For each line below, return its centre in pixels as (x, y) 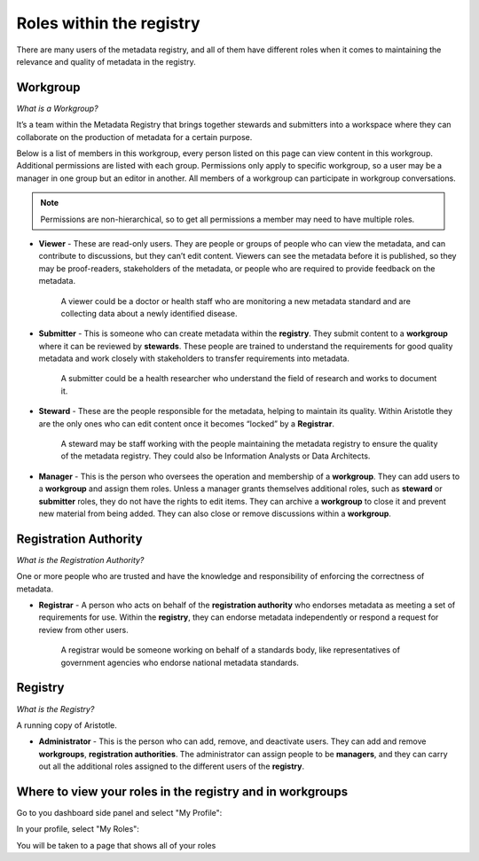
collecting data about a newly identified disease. (149, 313)
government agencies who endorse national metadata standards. (180, 662)
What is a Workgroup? (57, 108)
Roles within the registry (108, 23)
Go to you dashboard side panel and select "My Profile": (119, 813)
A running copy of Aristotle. (67, 725)
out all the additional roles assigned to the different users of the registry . (172, 766)
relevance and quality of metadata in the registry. (106, 61)
